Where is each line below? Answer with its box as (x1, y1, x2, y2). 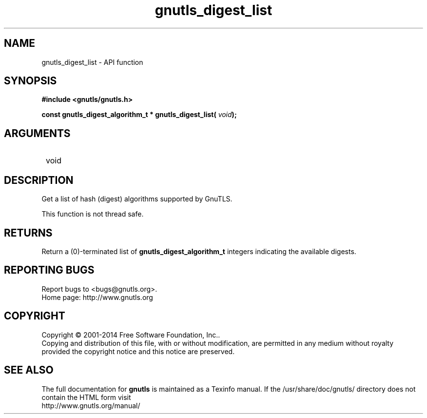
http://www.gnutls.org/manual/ (41, 401, 140, 410)
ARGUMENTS (4, 127, 71, 139)
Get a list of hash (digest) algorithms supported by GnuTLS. (41, 195, 233, 203)
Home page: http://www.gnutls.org (41, 293, 153, 301)
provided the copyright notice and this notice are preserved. (41, 347, 235, 356)
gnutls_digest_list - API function (41, 58, 143, 66)
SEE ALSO (4, 364, 54, 377)
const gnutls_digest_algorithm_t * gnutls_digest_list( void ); (41, 110, 237, 119)
